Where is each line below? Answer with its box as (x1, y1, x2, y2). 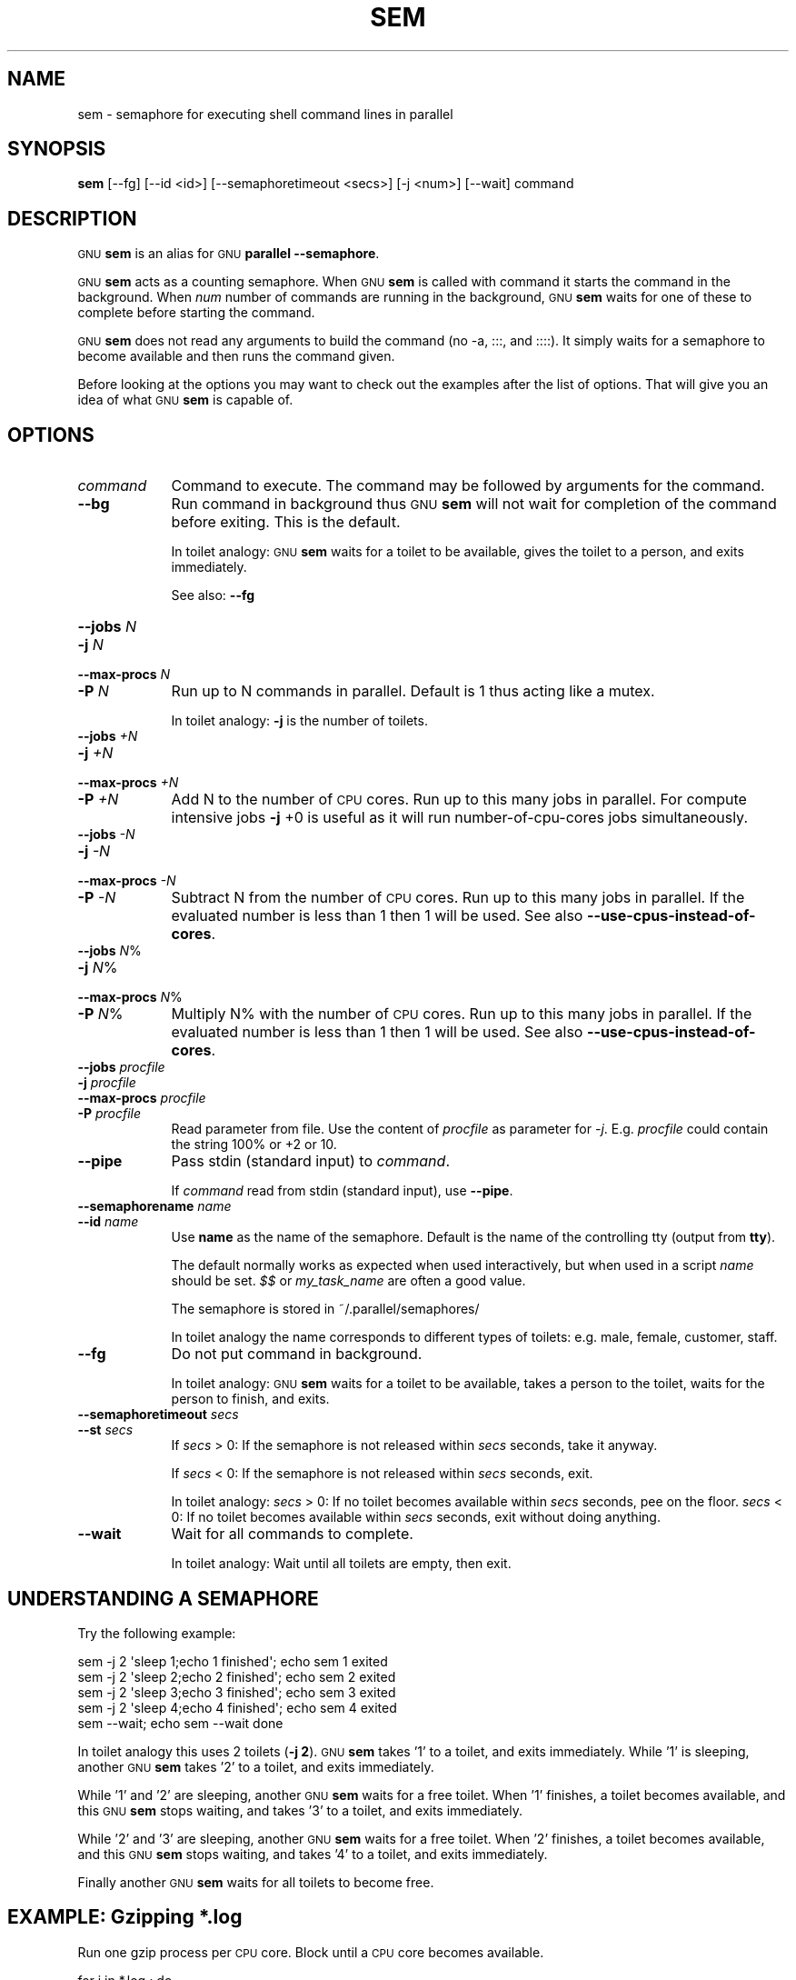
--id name (77, 1214, 139, 1230)
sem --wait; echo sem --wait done (77, 1715, 284, 1731)
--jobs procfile (77, 1059, 165, 1075)
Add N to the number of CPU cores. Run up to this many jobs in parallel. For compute (171, 790, 747, 809)
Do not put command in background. (171, 1345, 423, 1364)
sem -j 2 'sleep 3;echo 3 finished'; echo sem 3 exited (77, 1684, 396, 1700)
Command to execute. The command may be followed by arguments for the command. (171, 476, 765, 495)
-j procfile (77, 1075, 136, 1091)
